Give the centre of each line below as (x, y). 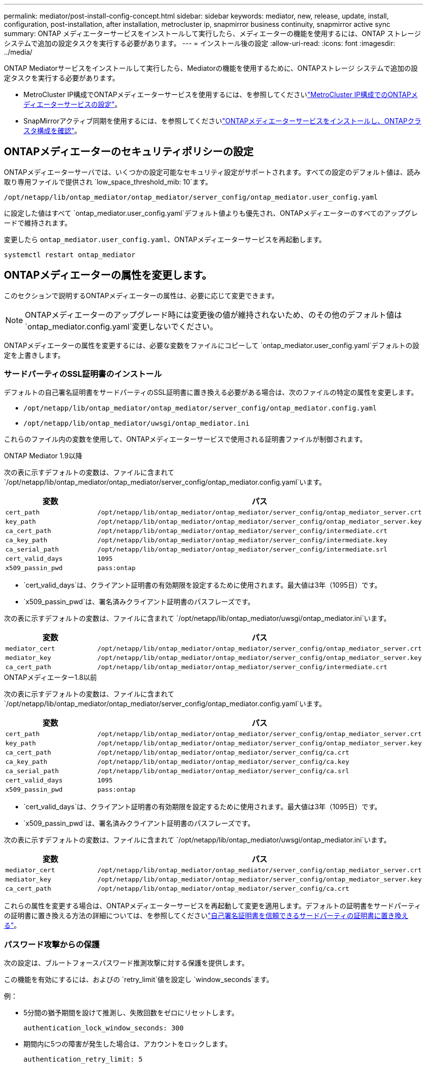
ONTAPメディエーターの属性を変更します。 (108, 275)
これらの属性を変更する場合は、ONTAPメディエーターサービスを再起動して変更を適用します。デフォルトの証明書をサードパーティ (213, 906)
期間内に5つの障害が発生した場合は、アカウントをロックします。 (127, 1044)
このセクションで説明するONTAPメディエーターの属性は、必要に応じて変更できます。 (141, 295)
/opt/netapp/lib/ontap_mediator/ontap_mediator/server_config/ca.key (223, 762)
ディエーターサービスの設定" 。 (73, 104)
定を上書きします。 (34, 355)
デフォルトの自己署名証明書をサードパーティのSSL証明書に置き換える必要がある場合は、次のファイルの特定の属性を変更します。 (211, 392)
